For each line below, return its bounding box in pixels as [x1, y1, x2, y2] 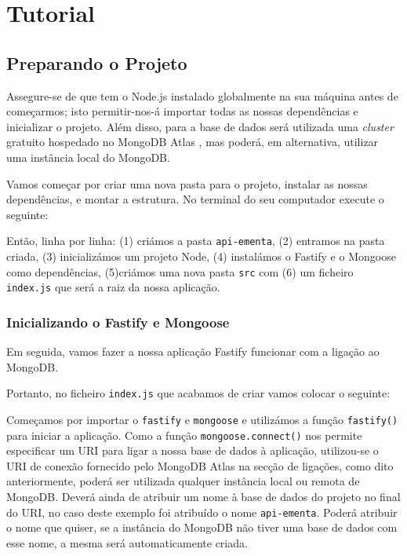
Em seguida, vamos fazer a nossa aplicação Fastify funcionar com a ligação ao [6, 343, 380, 360]
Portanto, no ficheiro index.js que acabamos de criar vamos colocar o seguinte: [6, 385, 391, 401]
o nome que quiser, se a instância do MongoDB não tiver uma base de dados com [6, 519, 398, 536]
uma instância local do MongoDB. [6, 148, 170, 165]
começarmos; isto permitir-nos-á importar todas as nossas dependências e [6, 103, 358, 119]
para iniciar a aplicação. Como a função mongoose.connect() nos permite [6, 426, 362, 443]
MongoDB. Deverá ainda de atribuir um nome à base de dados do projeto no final [6, 488, 401, 505]
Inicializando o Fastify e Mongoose [6, 312, 230, 331]
